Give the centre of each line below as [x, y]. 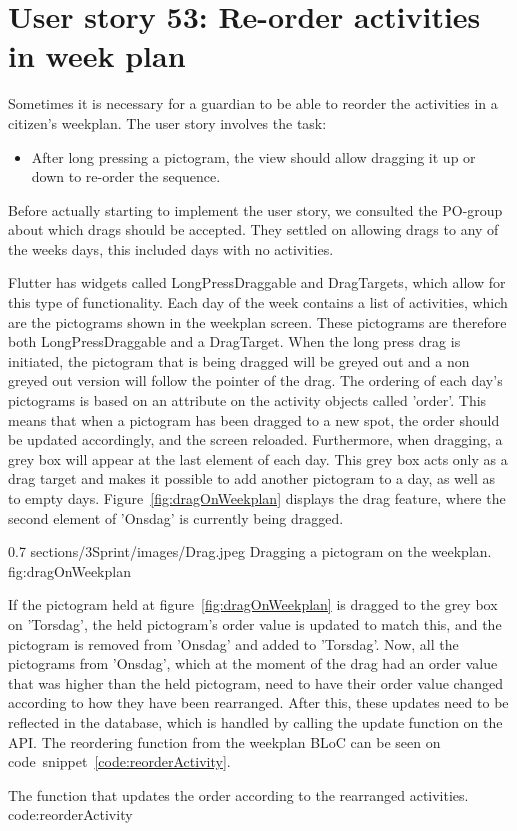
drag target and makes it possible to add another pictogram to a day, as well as [252, 478]
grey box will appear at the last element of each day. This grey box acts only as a [258, 458]
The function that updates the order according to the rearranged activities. [238, 794]
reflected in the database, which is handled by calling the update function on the [255, 721]
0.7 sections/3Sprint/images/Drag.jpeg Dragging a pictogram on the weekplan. [250, 551]
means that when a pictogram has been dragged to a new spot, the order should [254, 419]
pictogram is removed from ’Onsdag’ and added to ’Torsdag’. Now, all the [233, 643]
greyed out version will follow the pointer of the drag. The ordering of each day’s [255, 380]
